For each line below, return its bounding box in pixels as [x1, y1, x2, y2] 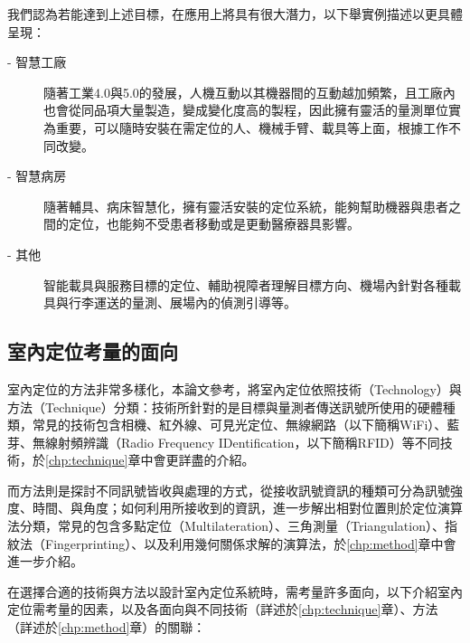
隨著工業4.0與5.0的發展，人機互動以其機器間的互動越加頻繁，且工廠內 [43, 82, 456, 101]
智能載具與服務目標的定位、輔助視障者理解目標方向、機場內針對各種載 [43, 275, 461, 294]
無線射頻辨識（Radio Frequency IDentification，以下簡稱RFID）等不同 [32, 432, 440, 451]
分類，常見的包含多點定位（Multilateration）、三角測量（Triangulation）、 [19, 516, 445, 535]
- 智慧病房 [7, 166, 67, 185]
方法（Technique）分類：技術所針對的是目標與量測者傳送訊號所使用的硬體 [7, 397, 443, 416]
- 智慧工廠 [7, 52, 67, 71]
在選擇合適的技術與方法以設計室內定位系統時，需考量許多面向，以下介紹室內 [7, 582, 463, 600]
